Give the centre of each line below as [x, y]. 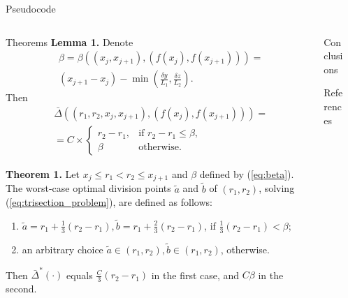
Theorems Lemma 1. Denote [70, 42]
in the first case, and [195, 275]
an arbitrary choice [63, 249]
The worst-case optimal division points [88, 188]
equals [79, 275]
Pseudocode [31, 8]
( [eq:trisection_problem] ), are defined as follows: [109, 202]
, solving [277, 188]
